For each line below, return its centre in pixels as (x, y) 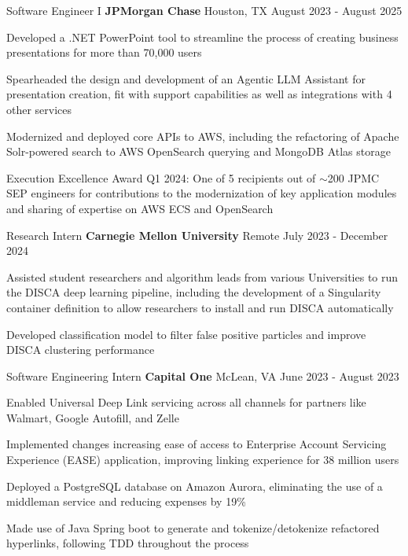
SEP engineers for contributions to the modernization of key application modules (202, 193)
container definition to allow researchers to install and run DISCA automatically (200, 307)
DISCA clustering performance (81, 350)
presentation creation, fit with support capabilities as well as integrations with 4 (199, 94)
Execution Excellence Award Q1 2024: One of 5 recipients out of (161, 177)
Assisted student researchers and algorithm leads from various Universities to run (202, 276)
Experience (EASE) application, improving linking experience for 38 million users (203, 460)
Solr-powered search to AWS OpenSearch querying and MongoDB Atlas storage (198, 151)
